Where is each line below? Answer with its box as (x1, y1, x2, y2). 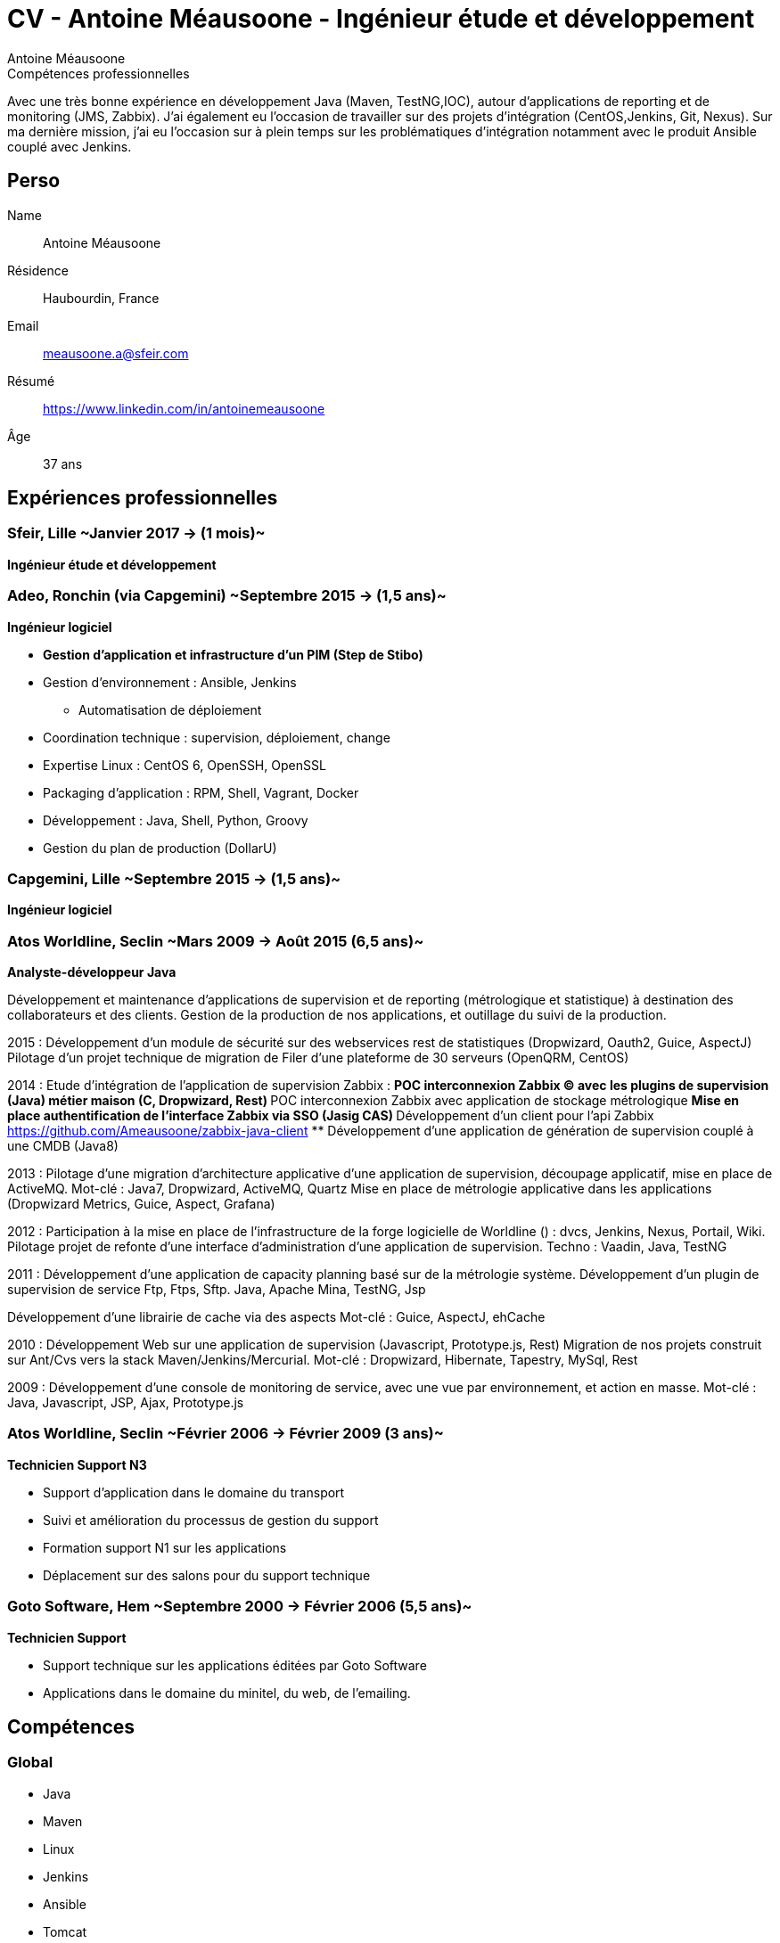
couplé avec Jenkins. (7, 138, 132, 154)
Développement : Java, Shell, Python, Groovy (43, 812, 308, 828)
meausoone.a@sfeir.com (43, 345, 189, 361)
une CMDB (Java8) (7, 1138, 119, 1154)
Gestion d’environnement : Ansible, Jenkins (43, 674, 297, 690)
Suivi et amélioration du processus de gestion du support (43, 1512, 379, 1528)
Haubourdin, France (43, 290, 160, 306)
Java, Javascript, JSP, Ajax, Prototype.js (7, 1395, 244, 1411)
